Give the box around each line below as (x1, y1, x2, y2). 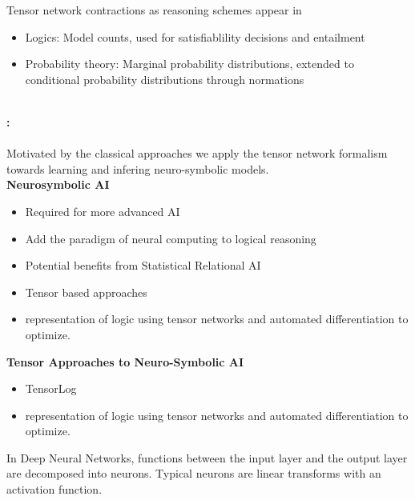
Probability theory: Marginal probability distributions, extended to (25, 55, 354, 72)
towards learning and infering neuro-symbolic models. (6, 160, 269, 177)
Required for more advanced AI (25, 202, 180, 219)
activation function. (6, 481, 103, 498)
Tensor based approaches (25, 283, 147, 300)
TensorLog (25, 380, 77, 397)
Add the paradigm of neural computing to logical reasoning (25, 230, 316, 246)
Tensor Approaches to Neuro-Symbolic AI (6, 353, 244, 370)
